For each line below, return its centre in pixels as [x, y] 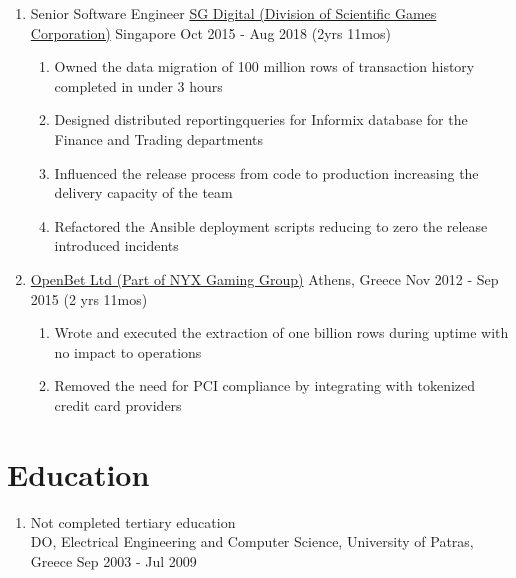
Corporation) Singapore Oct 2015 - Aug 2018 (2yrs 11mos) [210, 32]
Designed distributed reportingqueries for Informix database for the [261, 119]
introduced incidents [116, 245]
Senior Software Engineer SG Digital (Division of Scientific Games [233, 13]
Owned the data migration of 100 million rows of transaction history [264, 66]
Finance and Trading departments [159, 138]
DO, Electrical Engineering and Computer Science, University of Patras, [252, 541]
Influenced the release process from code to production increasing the [266, 172]
